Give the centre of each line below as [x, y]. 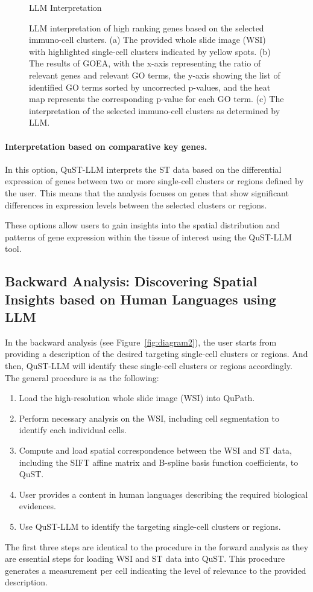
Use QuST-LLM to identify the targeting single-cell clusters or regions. [150, 526]
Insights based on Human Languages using [141, 299]
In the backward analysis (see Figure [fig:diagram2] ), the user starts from [141, 342]
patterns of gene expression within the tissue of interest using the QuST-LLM [148, 236]
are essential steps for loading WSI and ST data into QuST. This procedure [145, 558]
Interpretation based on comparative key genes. [106, 146]
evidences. [37, 506]
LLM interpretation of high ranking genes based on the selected [147, 27]
